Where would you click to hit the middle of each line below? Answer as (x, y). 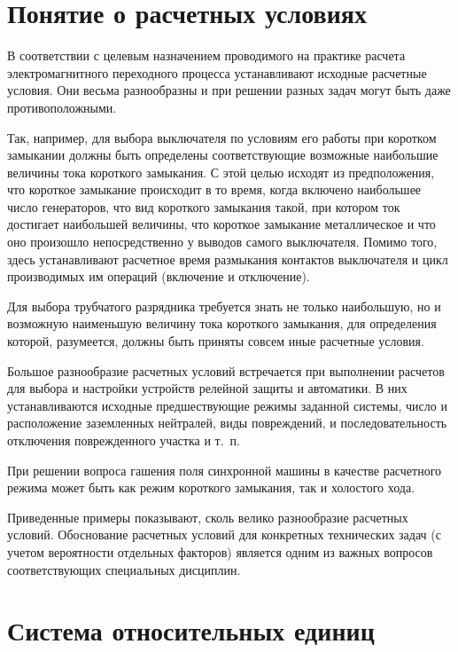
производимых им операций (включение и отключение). (159, 276)
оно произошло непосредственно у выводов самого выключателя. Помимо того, (222, 242)
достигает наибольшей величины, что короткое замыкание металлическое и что (221, 224)
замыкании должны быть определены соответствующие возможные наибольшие (223, 155)
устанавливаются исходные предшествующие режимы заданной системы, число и (227, 405)
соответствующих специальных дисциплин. (124, 569)
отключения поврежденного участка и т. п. (124, 440)
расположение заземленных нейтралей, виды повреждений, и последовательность (227, 423)
